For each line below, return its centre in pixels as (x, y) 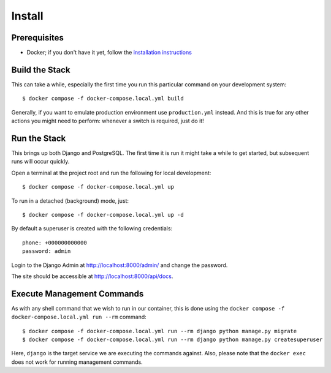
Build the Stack (41, 70)
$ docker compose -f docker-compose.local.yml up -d (103, 215)
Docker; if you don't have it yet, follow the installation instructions (109, 53)
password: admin (47, 251)
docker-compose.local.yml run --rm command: (79, 317)
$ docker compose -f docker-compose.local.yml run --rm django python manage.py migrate (160, 331)
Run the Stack (39, 138)
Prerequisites (37, 38)
